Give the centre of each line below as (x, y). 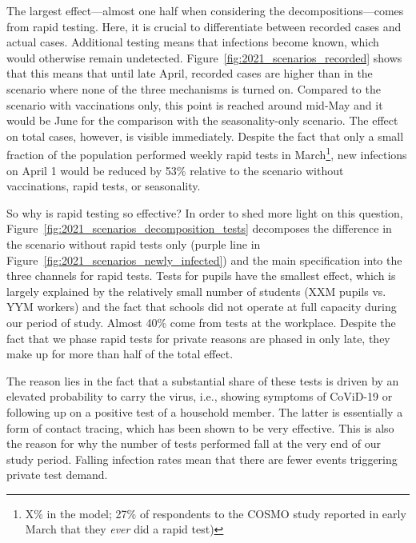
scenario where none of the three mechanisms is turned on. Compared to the (194, 88)
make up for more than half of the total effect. (120, 354)
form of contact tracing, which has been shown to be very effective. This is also (200, 427)
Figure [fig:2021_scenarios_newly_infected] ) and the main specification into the (204, 260)
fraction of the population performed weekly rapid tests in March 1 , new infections (207, 153)
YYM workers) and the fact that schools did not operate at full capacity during (202, 307)
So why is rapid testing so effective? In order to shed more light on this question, (205, 212)
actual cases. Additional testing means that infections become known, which (193, 42)
